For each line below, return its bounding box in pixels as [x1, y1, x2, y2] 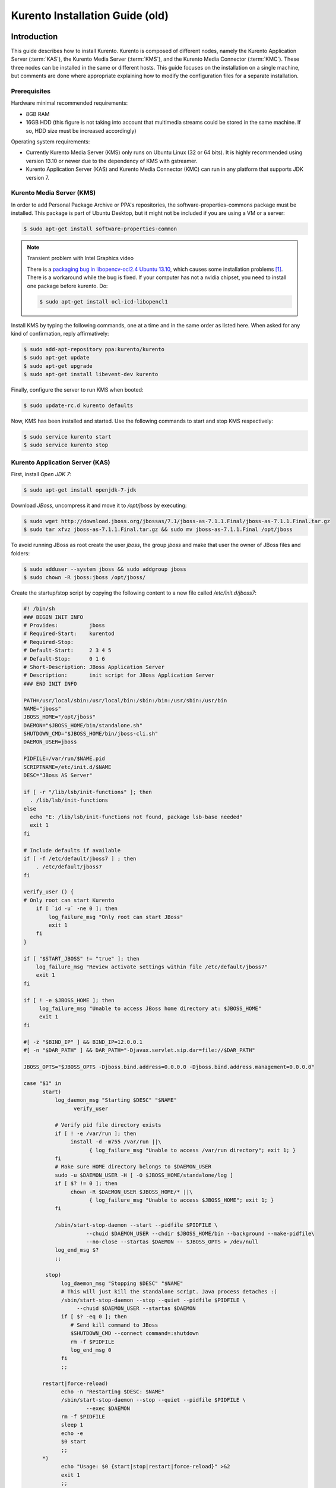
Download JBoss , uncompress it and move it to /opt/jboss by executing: [11, 502, 187, 509]
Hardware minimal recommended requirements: [11, 99, 128, 107]
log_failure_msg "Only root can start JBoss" [48, 914, 183, 920]
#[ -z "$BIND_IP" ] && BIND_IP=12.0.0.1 [23, 1039, 142, 1045]
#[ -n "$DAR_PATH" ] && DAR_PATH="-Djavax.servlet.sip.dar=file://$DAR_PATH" [23, 1046, 255, 1054]
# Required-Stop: [23, 639, 74, 645]
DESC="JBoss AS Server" [23, 772, 93, 779]
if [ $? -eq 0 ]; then [61, 1313, 127, 1320]
